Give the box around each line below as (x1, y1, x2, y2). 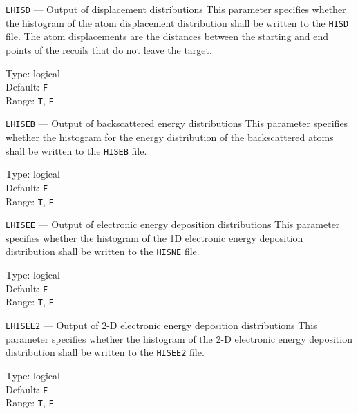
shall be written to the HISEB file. (6, 143, 147, 158)
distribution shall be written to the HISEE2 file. (6, 345, 205, 359)
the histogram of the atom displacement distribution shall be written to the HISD (6, 15, 349, 30)
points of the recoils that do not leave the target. (6, 42, 212, 57)
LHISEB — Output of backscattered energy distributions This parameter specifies (6, 116, 348, 131)
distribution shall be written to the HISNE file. (6, 244, 200, 258)
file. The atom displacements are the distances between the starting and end (6, 29, 329, 44)
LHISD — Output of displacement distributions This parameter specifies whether (6, 2, 346, 16)
